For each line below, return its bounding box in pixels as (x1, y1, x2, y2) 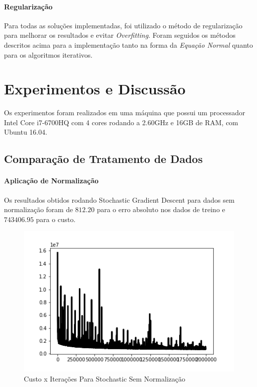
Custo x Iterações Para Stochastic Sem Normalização (24, 373, 186, 384)
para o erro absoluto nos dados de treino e (97, 204, 225, 215)
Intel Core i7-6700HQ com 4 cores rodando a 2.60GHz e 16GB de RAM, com (4, 117, 239, 127)
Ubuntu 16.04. (4, 127, 48, 137)
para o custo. (36, 214, 76, 224)
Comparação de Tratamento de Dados (4, 151, 203, 166)
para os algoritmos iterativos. (4, 49, 93, 60)
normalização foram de (4, 204, 73, 215)
